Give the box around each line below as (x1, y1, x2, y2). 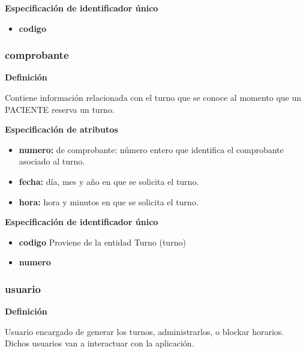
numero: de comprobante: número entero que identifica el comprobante (19, 143, 284, 155)
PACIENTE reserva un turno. (5, 103, 115, 115)
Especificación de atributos (5, 123, 118, 136)
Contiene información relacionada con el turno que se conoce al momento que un (5, 91, 302, 103)
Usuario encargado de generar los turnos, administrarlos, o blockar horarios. (5, 325, 284, 337)
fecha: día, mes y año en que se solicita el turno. (19, 175, 199, 187)
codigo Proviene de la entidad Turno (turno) (19, 235, 186, 248)
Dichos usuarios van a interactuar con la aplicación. (5, 337, 194, 349)
